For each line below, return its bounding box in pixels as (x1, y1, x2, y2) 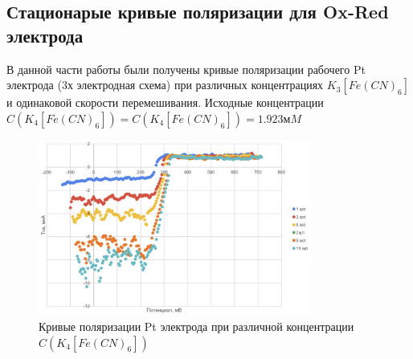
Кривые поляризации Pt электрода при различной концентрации (39, 317, 354, 334)
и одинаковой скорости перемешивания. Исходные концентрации (6, 94, 324, 111)
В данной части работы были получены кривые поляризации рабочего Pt (6, 60, 366, 77)
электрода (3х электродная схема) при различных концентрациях (6, 76, 324, 93)
